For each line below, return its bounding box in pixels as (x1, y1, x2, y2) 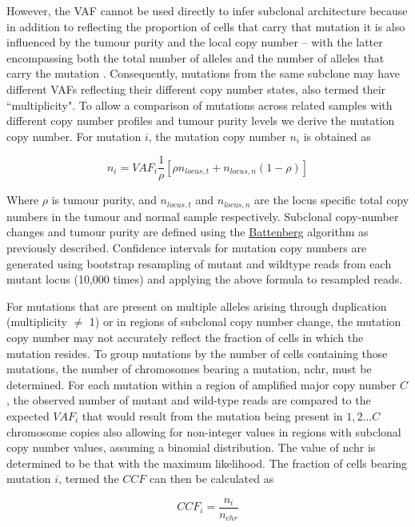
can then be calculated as (149, 470, 274, 487)
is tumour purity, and (51, 191, 157, 208)
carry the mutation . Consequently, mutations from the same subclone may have (6, 65, 400, 82)
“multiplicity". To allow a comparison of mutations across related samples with (6, 96, 393, 113)
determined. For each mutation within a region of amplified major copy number (6, 376, 397, 392)
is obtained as (303, 127, 371, 144)
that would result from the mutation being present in (82, 407, 343, 424)
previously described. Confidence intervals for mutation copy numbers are (6, 239, 367, 256)
